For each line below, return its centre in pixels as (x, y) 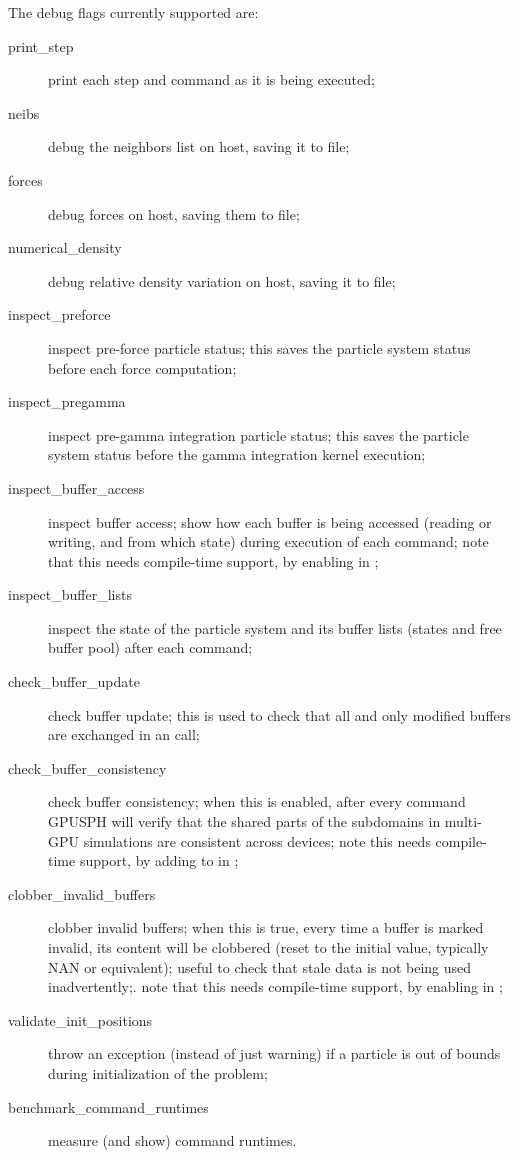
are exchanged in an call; (124, 734)
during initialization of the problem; (158, 1072)
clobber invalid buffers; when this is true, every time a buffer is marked (266, 927)
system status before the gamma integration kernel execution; (237, 454)
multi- (463, 821)
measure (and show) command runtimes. (172, 1140)
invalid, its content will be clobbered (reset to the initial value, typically (268, 947)
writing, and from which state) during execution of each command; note (268, 541)
